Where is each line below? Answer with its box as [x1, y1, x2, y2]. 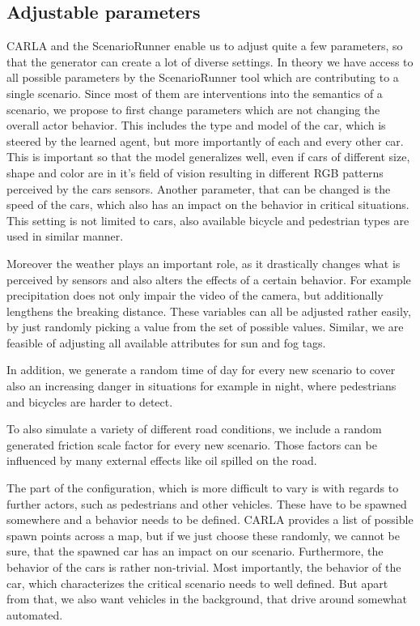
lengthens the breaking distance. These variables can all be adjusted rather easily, [6, 302, 411, 319]
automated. [6, 606, 63, 623]
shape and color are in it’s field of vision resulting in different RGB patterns [6, 164, 384, 181]
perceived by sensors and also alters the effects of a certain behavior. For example [6, 270, 411, 287]
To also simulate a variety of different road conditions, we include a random [6, 420, 382, 437]
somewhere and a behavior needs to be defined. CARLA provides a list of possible [6, 511, 414, 528]
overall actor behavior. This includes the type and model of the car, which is [6, 117, 386, 134]
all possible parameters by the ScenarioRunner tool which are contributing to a [6, 69, 399, 86]
